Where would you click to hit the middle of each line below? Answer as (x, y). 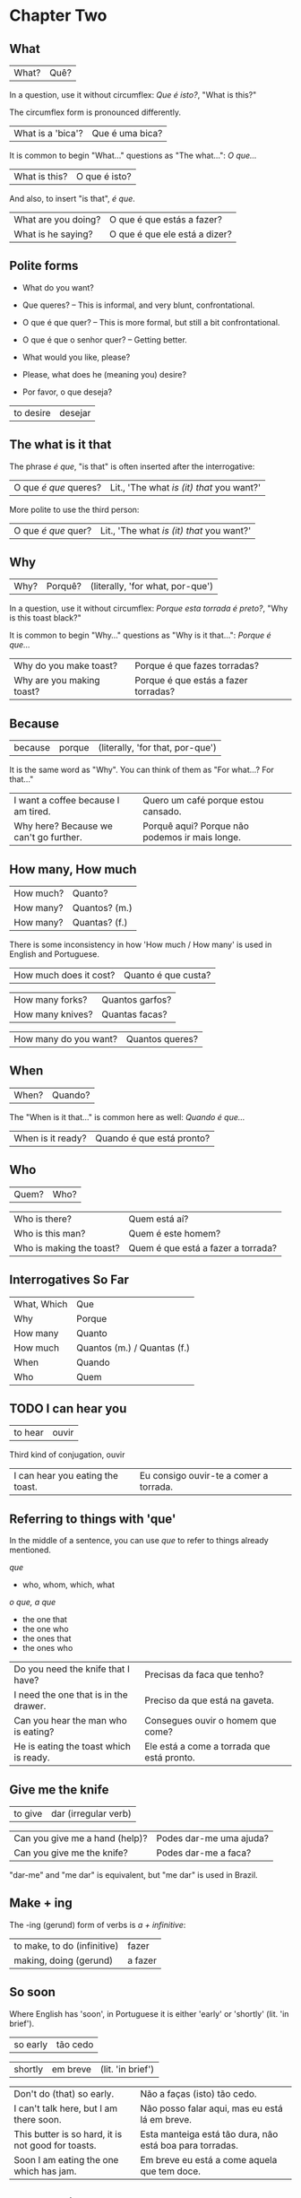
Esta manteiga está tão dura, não (209, 2133)
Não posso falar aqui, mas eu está (212, 2108)
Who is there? (43, 1219)
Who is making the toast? (67, 1247)
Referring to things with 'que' (93, 1519)
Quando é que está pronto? (153, 1138)
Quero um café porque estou (203, 801)
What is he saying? (53, 234)
